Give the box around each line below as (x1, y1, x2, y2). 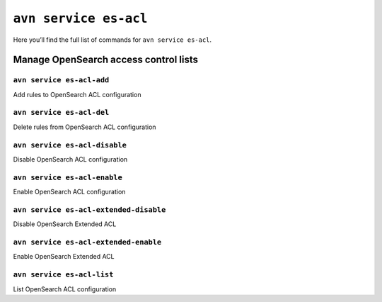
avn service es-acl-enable (13, 172, 123, 182)
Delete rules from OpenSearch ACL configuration (13, 123, 156, 131)
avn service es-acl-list (13, 270, 114, 279)
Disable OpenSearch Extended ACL (13, 220, 117, 228)
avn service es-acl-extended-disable (13, 205, 166, 214)
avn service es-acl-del (13, 108, 110, 117)
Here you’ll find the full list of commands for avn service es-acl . (13, 35, 212, 44)
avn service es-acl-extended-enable (13, 237, 162, 247)
